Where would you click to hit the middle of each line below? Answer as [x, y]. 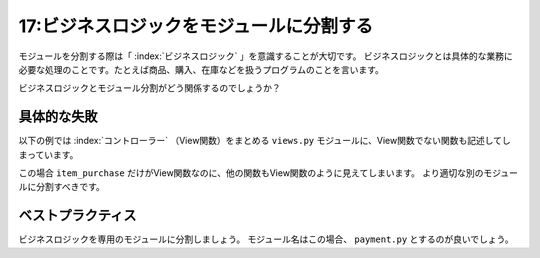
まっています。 [48, 154]
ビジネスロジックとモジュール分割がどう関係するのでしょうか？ [150, 88]
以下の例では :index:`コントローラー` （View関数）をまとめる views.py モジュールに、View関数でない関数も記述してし [265, 141]
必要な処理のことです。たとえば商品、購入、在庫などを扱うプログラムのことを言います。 [201, 69]
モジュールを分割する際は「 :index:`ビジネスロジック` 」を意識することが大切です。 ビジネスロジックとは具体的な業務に [266, 56]
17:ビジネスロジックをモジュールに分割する [196, 26]
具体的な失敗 [58, 116]
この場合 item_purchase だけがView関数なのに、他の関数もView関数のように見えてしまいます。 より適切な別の [251, 173]
